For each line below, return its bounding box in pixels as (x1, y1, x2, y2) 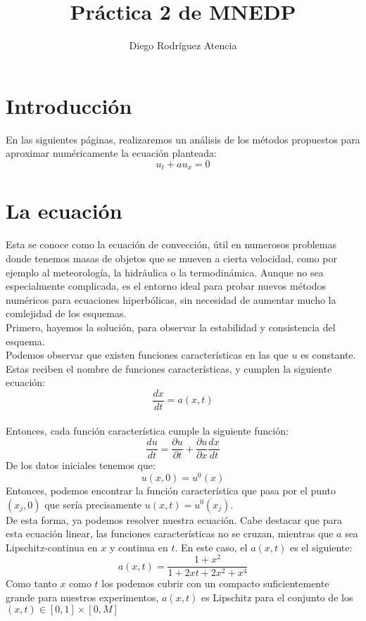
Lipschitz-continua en (6, 539, 98, 554)
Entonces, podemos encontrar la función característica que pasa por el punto (6, 482, 336, 497)
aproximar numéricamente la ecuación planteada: (6, 146, 217, 160)
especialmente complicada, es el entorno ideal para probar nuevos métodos (6, 279, 327, 293)
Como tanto (6, 576, 57, 591)
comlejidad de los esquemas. (6, 306, 127, 321)
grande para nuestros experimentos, (6, 590, 159, 605)
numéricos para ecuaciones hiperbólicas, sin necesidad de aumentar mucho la (6, 292, 336, 307)
